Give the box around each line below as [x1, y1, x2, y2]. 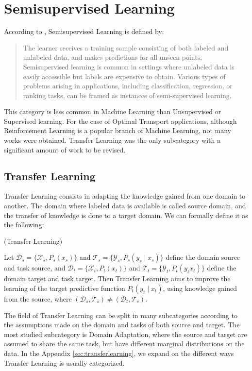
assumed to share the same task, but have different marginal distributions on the [4, 338, 245, 349]
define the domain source [166, 252, 240, 262]
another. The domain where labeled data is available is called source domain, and [4, 201, 246, 211]
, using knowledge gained [163, 283, 237, 293]
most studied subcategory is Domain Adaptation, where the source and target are [4, 329, 247, 339]
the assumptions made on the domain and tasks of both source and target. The [4, 320, 240, 330]
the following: [4, 219, 44, 230]
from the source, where [4, 294, 72, 304]
